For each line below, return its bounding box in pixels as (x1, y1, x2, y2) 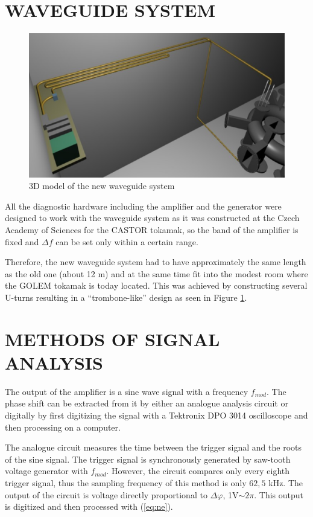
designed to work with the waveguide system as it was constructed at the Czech (5, 211, 300, 224)
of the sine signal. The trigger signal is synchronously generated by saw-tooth (5, 452, 291, 465)
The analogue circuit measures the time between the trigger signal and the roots (5, 441, 302, 454)
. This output (254, 488, 304, 501)
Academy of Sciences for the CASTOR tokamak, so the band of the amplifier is (5, 223, 299, 236)
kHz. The (268, 477, 303, 489)
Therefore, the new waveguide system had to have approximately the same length (5, 255, 306, 268)
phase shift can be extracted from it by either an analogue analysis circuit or (5, 397, 288, 409)
